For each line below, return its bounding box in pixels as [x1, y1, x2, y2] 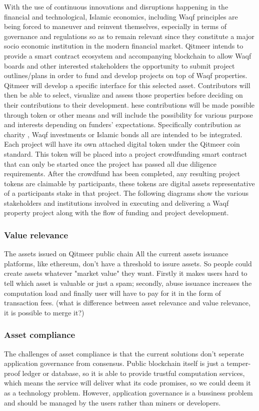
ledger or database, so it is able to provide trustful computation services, [22, 367, 245, 378]
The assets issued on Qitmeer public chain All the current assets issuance [4, 248, 228, 259]
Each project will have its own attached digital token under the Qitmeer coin [4, 139, 240, 149]
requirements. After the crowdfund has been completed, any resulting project [4, 168, 240, 179]
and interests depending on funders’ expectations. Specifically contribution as [4, 119, 241, 130]
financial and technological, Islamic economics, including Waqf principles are [4, 11, 238, 22]
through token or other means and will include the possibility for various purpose [4, 109, 253, 120]
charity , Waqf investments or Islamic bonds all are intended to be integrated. [4, 129, 242, 139]
